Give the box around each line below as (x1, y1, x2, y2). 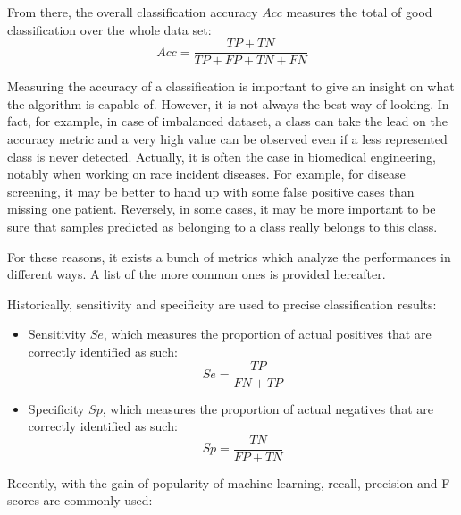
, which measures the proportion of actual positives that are (103, 325, 432, 343)
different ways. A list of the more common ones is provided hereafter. (7, 265, 386, 283)
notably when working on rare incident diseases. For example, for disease (7, 165, 406, 183)
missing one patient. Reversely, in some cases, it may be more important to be (7, 199, 436, 218)
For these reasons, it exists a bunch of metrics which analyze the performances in (7, 247, 451, 266)
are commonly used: (43, 491, 153, 510)
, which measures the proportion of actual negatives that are (102, 399, 433, 418)
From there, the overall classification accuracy (7, 3, 258, 21)
